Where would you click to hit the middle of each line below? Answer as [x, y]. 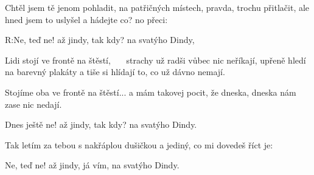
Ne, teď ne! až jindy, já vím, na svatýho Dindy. [92, 165]
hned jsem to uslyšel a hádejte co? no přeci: [86, 19]
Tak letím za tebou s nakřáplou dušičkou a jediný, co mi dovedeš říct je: [139, 144]
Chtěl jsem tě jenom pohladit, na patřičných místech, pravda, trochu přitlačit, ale [157, 7]
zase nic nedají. [33, 104]
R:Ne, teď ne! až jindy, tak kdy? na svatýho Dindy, [100, 40]
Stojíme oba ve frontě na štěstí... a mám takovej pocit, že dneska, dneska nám [151, 92]
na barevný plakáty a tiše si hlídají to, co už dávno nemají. [115, 72]
